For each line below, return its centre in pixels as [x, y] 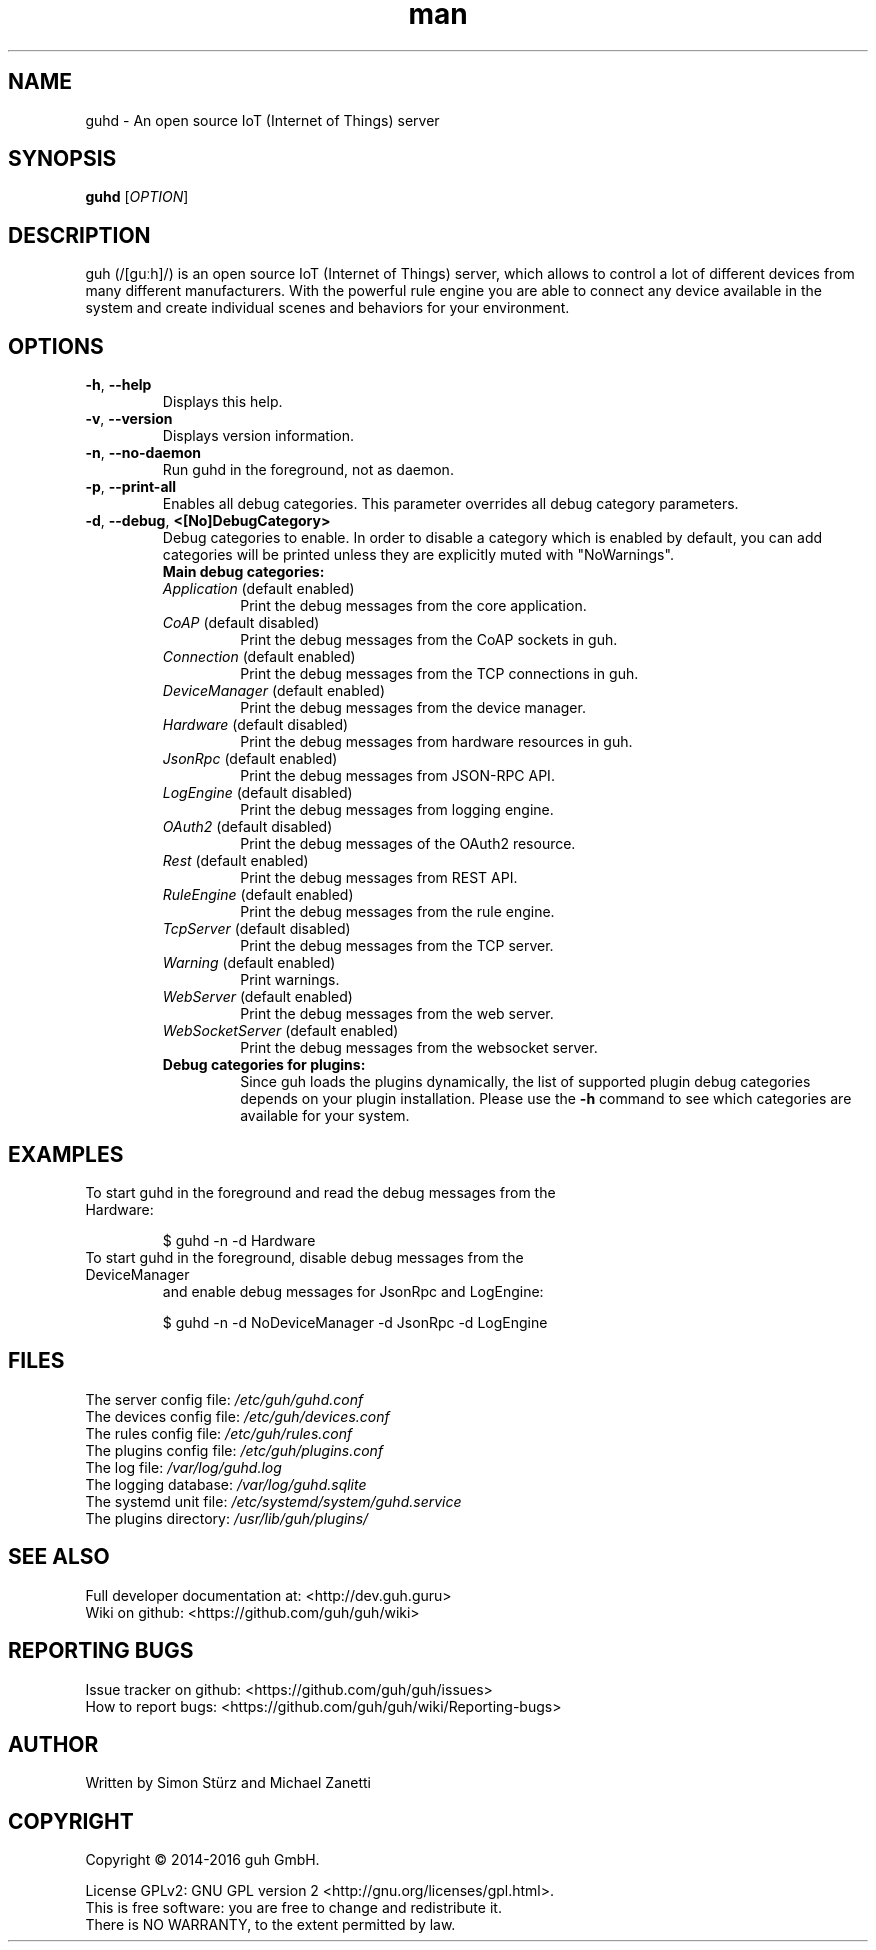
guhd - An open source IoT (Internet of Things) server [262, 120]
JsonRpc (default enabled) [250, 759]
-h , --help [118, 385]
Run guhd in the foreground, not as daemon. [308, 470]
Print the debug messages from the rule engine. [397, 912]
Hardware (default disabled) [255, 725]
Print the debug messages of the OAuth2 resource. [408, 844]
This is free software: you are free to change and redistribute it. [293, 1908]
